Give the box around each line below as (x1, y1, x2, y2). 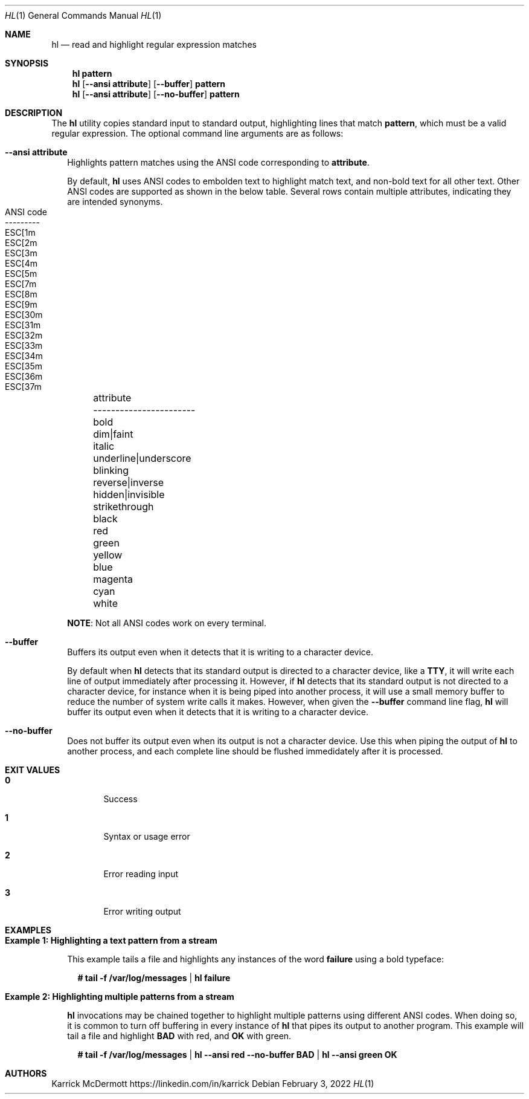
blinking (93, 464, 129, 476)
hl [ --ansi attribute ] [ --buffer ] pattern (72, 79, 225, 89)
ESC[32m (5, 330, 43, 340)
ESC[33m (5, 340, 43, 351)
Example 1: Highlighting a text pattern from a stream (5, 935, 217, 945)
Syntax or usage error (103, 831, 190, 841)
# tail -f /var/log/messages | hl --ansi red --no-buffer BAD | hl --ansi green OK (77, 1049, 397, 1060)
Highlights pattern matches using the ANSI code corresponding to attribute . (67, 157, 370, 167)
